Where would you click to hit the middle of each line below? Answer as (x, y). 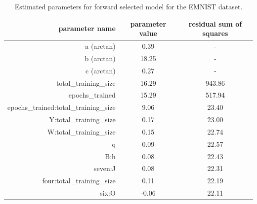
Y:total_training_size (82, 119)
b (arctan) (100, 58)
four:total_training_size (79, 181)
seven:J (105, 168)
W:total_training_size (81, 131)
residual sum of (215, 23)
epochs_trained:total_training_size (62, 107)
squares (215, 33)
